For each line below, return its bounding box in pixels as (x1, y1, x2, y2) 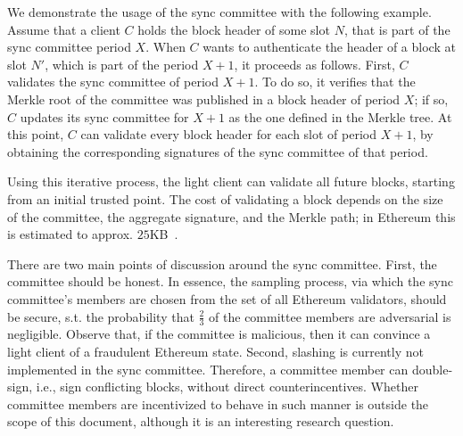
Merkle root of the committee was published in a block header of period (7, 89, 401, 108)
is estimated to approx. (7, 225, 133, 243)
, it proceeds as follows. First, (234, 54, 395, 73)
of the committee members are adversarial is (209, 307, 451, 325)
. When (145, 37, 186, 56)
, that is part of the (343, 20, 451, 38)
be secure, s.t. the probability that (7, 307, 194, 325)
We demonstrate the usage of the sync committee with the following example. (7, 3, 432, 21)
